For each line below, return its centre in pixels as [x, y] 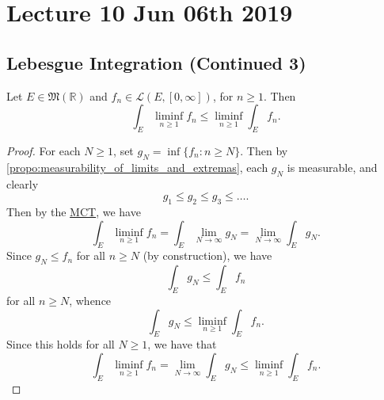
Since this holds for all [61, 344]
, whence [90, 300]
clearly [23, 183]
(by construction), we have [207, 255]
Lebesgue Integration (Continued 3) [156, 62]
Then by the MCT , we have [74, 211]
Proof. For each [44, 150]
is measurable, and [332, 167]
